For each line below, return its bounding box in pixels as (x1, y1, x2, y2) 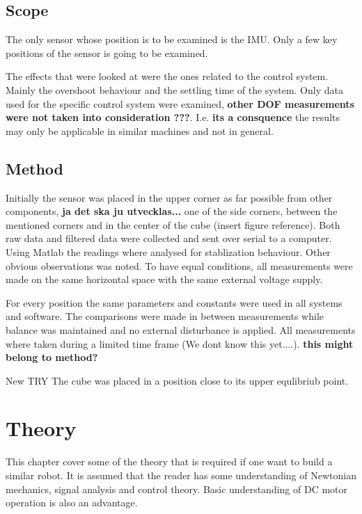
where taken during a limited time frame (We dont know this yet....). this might (6, 336, 354, 351)
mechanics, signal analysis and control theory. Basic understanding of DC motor (6, 481, 348, 496)
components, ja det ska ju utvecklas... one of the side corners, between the (6, 204, 338, 218)
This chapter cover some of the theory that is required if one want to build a (6, 454, 333, 469)
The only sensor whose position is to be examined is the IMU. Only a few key (6, 32, 338, 47)
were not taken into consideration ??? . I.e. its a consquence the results (6, 110, 340, 125)
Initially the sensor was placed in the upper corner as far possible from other (6, 190, 333, 204)
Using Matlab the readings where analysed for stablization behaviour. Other (6, 244, 331, 259)
